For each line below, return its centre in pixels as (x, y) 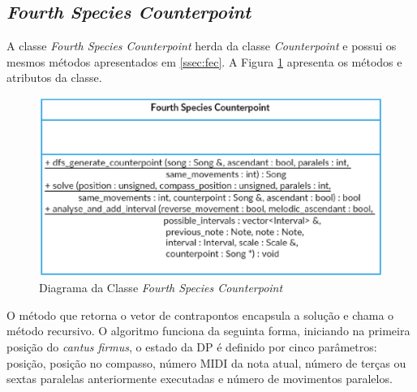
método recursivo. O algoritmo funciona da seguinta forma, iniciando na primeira (208, 331)
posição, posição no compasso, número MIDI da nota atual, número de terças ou (206, 362)
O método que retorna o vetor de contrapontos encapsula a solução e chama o (200, 314)
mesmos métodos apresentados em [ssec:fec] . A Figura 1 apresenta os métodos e (204, 61)
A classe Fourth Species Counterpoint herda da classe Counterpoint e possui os (202, 46)
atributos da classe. (54, 78)
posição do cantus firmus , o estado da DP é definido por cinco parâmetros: (192, 347)
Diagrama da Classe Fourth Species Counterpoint (161, 288)
